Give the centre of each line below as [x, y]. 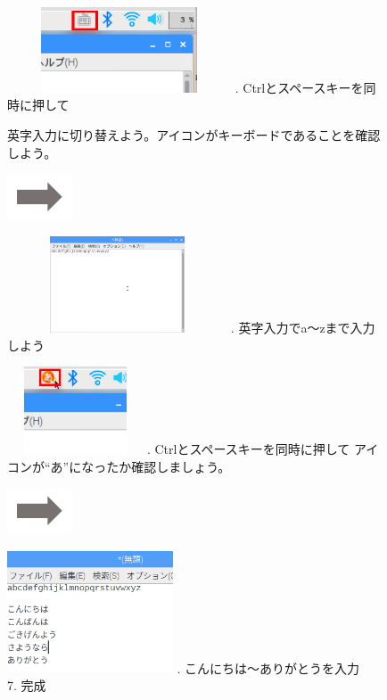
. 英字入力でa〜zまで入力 [303, 328]
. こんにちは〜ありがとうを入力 [268, 667]
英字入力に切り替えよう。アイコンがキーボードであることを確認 [194, 134]
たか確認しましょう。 [169, 466]
